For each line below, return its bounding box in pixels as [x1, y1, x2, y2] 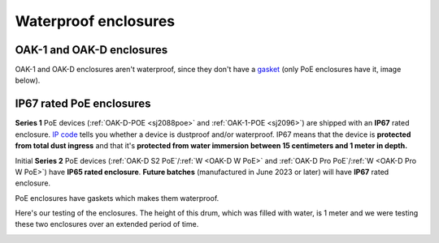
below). [15, 75, 41, 85]
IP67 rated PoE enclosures [15, 97, 151, 111]
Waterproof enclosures [15, 12, 175, 30]
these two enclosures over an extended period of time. [15, 220, 199, 229]
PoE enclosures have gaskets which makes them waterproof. [15, 193, 219, 202]
